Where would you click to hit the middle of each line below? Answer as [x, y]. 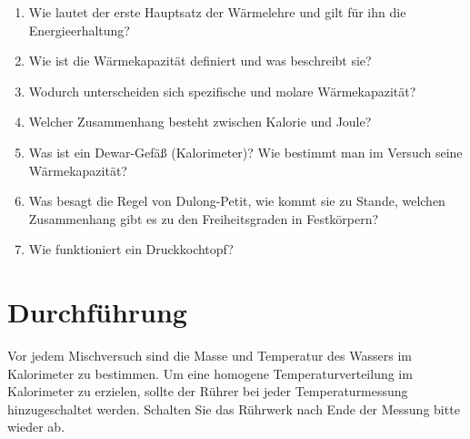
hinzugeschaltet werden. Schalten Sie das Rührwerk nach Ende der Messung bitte [234, 408]
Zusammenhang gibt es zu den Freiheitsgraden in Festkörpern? [204, 218]
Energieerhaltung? [79, 30]
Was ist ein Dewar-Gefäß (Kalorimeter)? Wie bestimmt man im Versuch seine [245, 152]
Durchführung [97, 312]
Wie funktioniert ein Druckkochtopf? [131, 249]
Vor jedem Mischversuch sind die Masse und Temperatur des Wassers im [210, 356]
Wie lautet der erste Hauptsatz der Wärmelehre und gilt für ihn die [217, 12]
